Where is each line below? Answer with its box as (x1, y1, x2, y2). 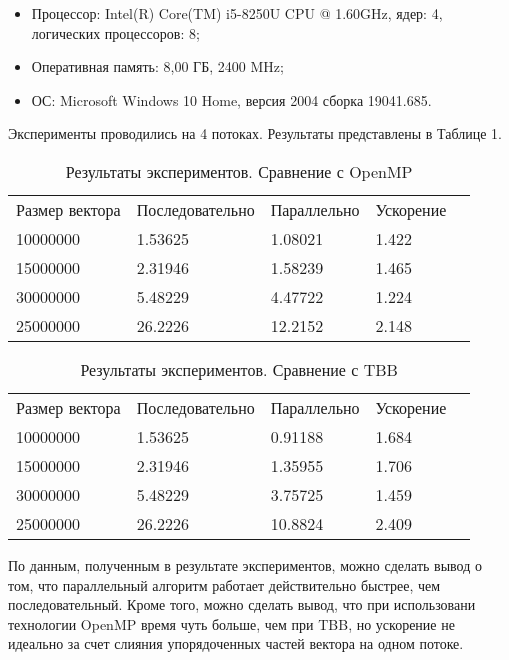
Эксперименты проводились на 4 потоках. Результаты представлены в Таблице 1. (8, 123, 502, 144)
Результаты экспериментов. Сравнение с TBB (80, 357, 398, 381)
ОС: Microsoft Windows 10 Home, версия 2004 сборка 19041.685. (31, 89, 432, 110)
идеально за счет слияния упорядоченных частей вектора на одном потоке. (8, 633, 464, 654)
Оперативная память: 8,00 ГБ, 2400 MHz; (31, 56, 284, 77)
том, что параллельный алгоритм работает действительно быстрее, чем (8, 574, 441, 595)
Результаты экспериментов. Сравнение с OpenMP (65, 159, 413, 183)
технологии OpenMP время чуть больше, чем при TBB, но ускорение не (8, 613, 455, 634)
